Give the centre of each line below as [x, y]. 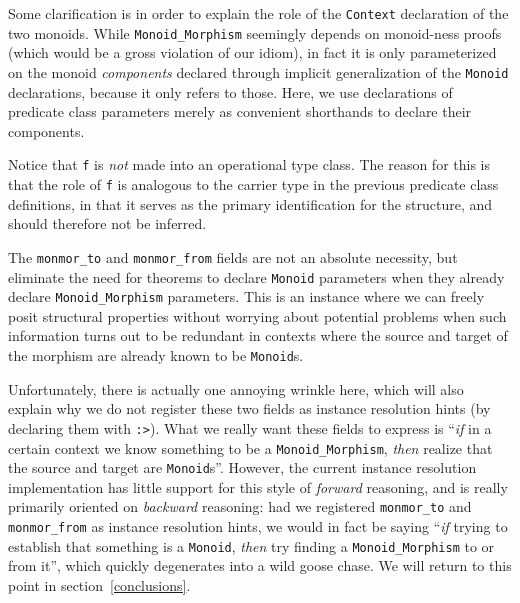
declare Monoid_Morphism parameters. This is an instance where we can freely [246, 296]
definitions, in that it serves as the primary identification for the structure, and [250, 203]
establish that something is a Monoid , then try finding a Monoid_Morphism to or [251, 545]
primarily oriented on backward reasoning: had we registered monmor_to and [240, 506]
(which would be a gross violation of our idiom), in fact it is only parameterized [252, 52]
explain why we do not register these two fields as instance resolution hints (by [249, 408]
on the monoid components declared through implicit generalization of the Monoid [258, 71]
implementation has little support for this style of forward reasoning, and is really [258, 486]
